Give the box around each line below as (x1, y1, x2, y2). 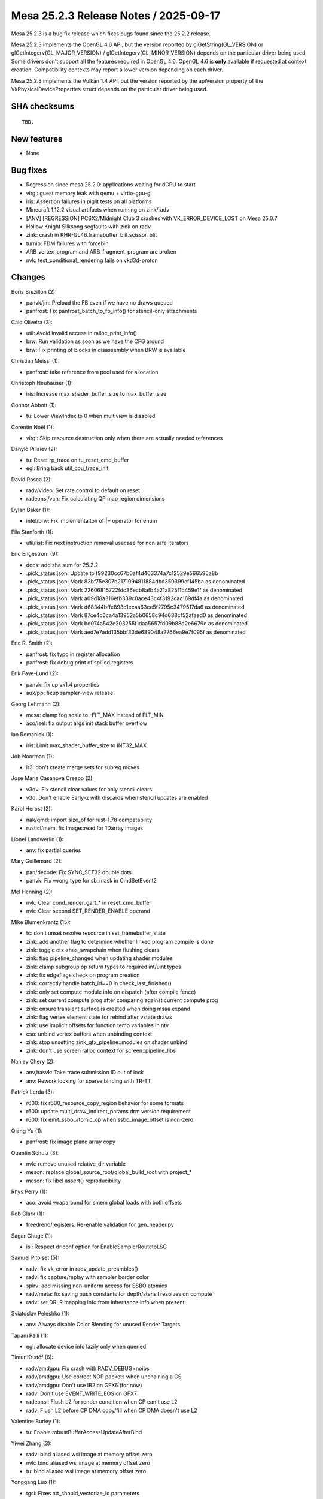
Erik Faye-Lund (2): (11, 670, 59, 677)
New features (11, 134, 63, 144)
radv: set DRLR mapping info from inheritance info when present (26, 1299, 185, 1306)
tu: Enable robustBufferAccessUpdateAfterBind (26, 1429, 142, 1436)
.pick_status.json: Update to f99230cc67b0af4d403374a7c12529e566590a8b (26, 570, 218, 577)
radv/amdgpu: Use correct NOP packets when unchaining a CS (26, 1373, 182, 1380)
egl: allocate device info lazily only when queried (26, 1343, 147, 1350)
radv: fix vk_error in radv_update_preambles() (26, 1265, 139, 1272)
